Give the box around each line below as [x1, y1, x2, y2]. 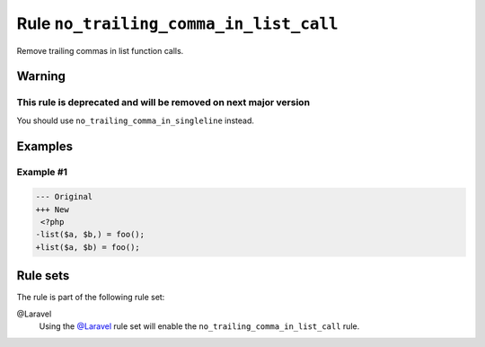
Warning [16, 68, 66, 85]
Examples [16, 138, 74, 154]
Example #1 [16, 166, 67, 179]
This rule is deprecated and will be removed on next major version [16, 96, 310, 109]
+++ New [35, 204, 69, 215]
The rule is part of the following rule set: [16, 292, 165, 303]
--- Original [35, 191, 93, 202]
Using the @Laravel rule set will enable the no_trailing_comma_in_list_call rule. [39, 321, 360, 332]
